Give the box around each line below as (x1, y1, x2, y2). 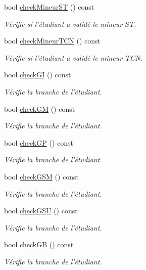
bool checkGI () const (4, 69, 71, 80)
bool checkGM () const (4, 103, 75, 114)
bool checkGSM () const (4, 171, 79, 182)
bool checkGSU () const (4, 205, 78, 216)
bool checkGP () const (4, 137, 73, 148)
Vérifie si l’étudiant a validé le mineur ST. (4, 18, 136, 29)
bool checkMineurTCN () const (4, 35, 101, 46)
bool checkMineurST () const (4, 2, 94, 12)
